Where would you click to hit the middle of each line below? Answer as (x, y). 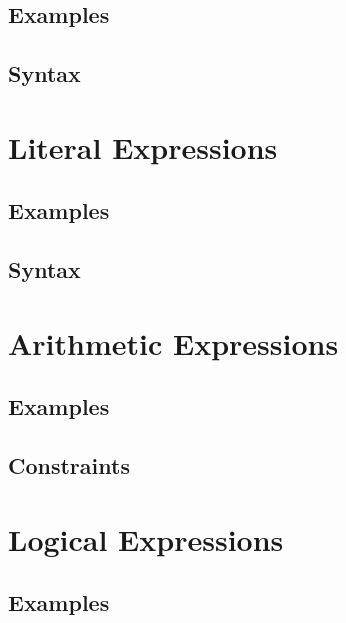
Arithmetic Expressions (173, 342)
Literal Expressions (143, 146)
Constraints (69, 465)
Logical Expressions (146, 538)
